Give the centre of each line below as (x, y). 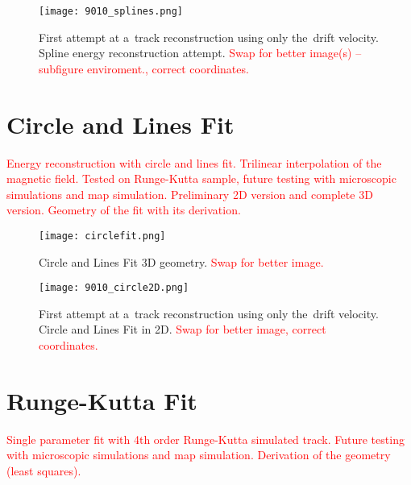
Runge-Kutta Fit (102, 400)
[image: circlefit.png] (102, 236)
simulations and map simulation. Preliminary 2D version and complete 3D (190, 194)
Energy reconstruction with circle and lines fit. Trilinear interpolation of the (194, 162)
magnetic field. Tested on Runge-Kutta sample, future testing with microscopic (201, 178)
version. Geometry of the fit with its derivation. (124, 210)
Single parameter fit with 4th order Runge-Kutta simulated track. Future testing (205, 439)
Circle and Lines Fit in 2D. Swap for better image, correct (183, 329)
